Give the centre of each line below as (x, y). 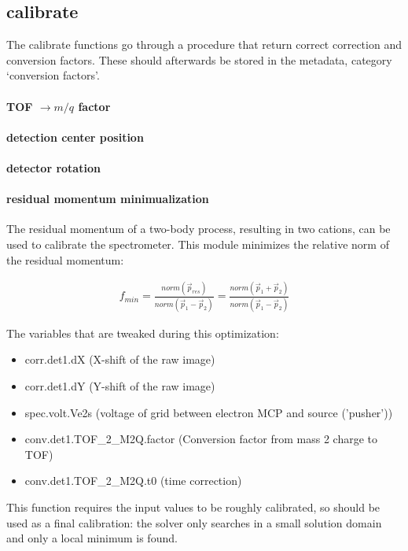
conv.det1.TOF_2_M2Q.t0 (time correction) (133, 481)
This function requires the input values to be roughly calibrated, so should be (193, 507)
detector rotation (53, 167)
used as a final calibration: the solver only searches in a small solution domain (194, 522)
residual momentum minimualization (108, 199)
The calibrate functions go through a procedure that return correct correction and (204, 44)
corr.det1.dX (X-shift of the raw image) (120, 359)
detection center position (75, 137)
